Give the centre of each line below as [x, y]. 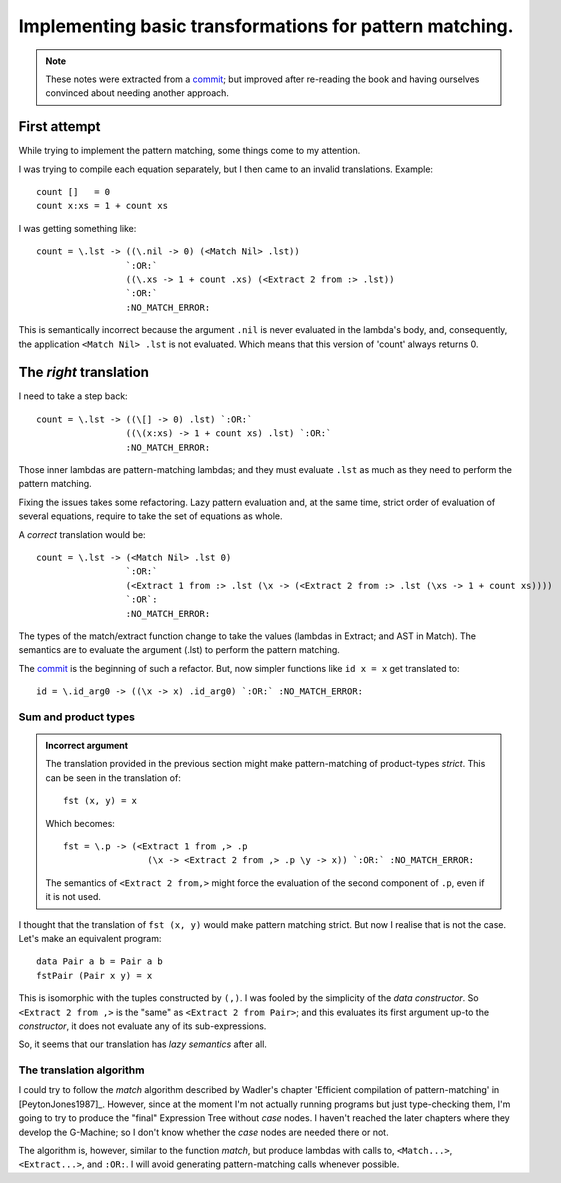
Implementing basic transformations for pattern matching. [266, 26]
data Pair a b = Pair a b [100, 961]
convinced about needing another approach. [137, 93]
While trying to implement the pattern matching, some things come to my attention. [189, 151]
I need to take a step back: [73, 396]
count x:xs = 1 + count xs [102, 206]
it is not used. [73, 897]
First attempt [59, 126]
